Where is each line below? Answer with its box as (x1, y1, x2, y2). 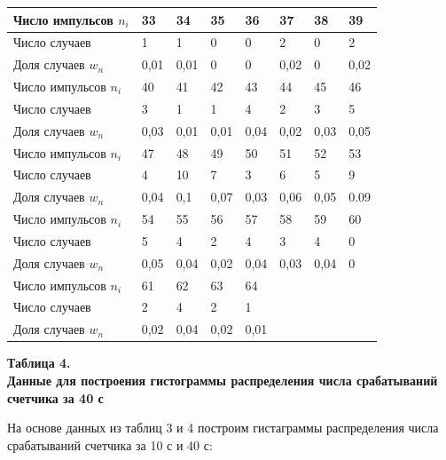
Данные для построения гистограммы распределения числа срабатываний (7, 371, 438, 389)
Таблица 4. (7, 353, 71, 372)
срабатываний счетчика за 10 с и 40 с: (7, 435, 213, 454)
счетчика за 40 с (7, 388, 104, 407)
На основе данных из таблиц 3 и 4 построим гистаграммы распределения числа (7, 418, 439, 437)
